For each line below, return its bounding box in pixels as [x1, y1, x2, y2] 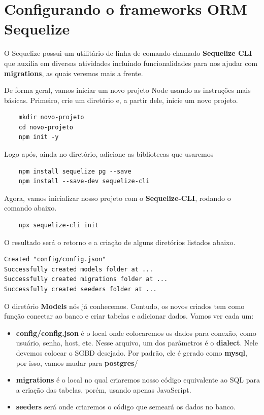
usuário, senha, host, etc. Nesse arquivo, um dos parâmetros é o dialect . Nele [16, 337, 258, 348]
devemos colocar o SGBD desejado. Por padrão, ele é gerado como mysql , [16, 347, 247, 358]
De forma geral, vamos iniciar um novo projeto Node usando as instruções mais [4, 85, 251, 95]
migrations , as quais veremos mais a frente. [4, 67, 143, 78]
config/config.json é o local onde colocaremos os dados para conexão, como [16, 327, 256, 338]
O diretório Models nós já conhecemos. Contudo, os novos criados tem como [4, 300, 245, 311]
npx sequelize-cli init [18, 222, 99, 229]
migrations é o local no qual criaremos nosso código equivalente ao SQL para [16, 374, 260, 385]
